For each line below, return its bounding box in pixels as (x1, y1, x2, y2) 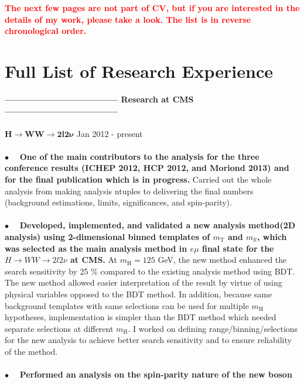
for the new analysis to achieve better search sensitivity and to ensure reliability (5, 334, 292, 346)
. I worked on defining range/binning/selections (128, 322, 298, 334)
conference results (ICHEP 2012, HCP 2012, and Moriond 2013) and (5, 162, 289, 174)
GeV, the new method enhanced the (158, 253, 287, 266)
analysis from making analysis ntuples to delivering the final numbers (5, 184, 254, 197)
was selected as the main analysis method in (5, 242, 187, 254)
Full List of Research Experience (5, 59, 273, 83)
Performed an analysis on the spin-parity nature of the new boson (19, 368, 292, 380)
